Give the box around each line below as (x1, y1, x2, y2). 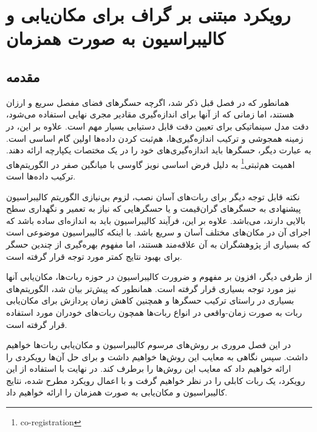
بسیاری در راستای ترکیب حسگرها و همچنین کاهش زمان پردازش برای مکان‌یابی (6, 294, 295, 307)
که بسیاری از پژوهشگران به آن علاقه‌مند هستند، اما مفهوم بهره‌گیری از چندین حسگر (6, 237, 311, 250)
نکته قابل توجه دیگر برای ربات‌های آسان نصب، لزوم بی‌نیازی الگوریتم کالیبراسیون (6, 190, 300, 203)
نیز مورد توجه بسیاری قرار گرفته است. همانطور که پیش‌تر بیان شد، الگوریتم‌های (6, 282, 296, 294)
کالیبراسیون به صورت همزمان (6, 26, 226, 51)
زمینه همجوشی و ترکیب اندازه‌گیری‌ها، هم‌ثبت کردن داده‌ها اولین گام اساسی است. (6, 131, 304, 144)
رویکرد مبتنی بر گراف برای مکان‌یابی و (6, 2, 291, 27)
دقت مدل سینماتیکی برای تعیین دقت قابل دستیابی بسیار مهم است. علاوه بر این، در (6, 119, 309, 132)
